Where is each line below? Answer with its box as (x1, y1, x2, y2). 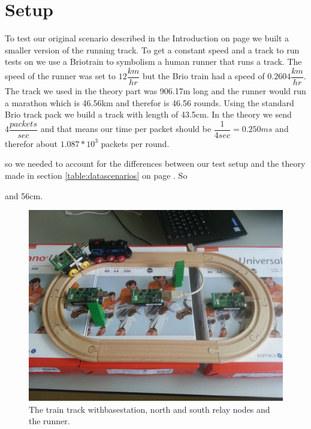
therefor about (5, 137, 58, 149)
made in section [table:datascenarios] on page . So (5, 169, 188, 181)
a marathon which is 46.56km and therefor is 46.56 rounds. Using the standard (5, 96, 294, 109)
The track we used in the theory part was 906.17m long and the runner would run (5, 84, 306, 97)
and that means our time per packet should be (40, 122, 212, 135)
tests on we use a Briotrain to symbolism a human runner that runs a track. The (5, 55, 302, 68)
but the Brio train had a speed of (142, 70, 265, 82)
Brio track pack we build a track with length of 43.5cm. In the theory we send (5, 108, 292, 121)
